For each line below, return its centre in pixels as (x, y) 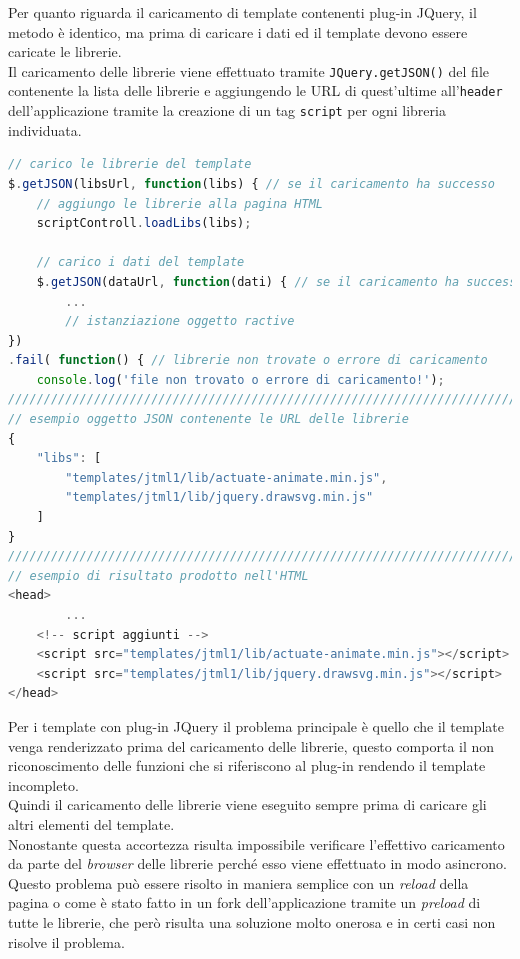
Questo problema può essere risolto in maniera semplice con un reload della (238, 882)
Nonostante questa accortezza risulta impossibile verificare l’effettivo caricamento (256, 843)
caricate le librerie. (65, 51)
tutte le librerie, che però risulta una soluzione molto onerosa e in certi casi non (252, 921)
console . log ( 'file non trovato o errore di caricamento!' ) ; (240, 379)
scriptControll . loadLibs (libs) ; (144, 223)
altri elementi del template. (91, 823)
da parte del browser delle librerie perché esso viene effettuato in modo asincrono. (257, 863)
